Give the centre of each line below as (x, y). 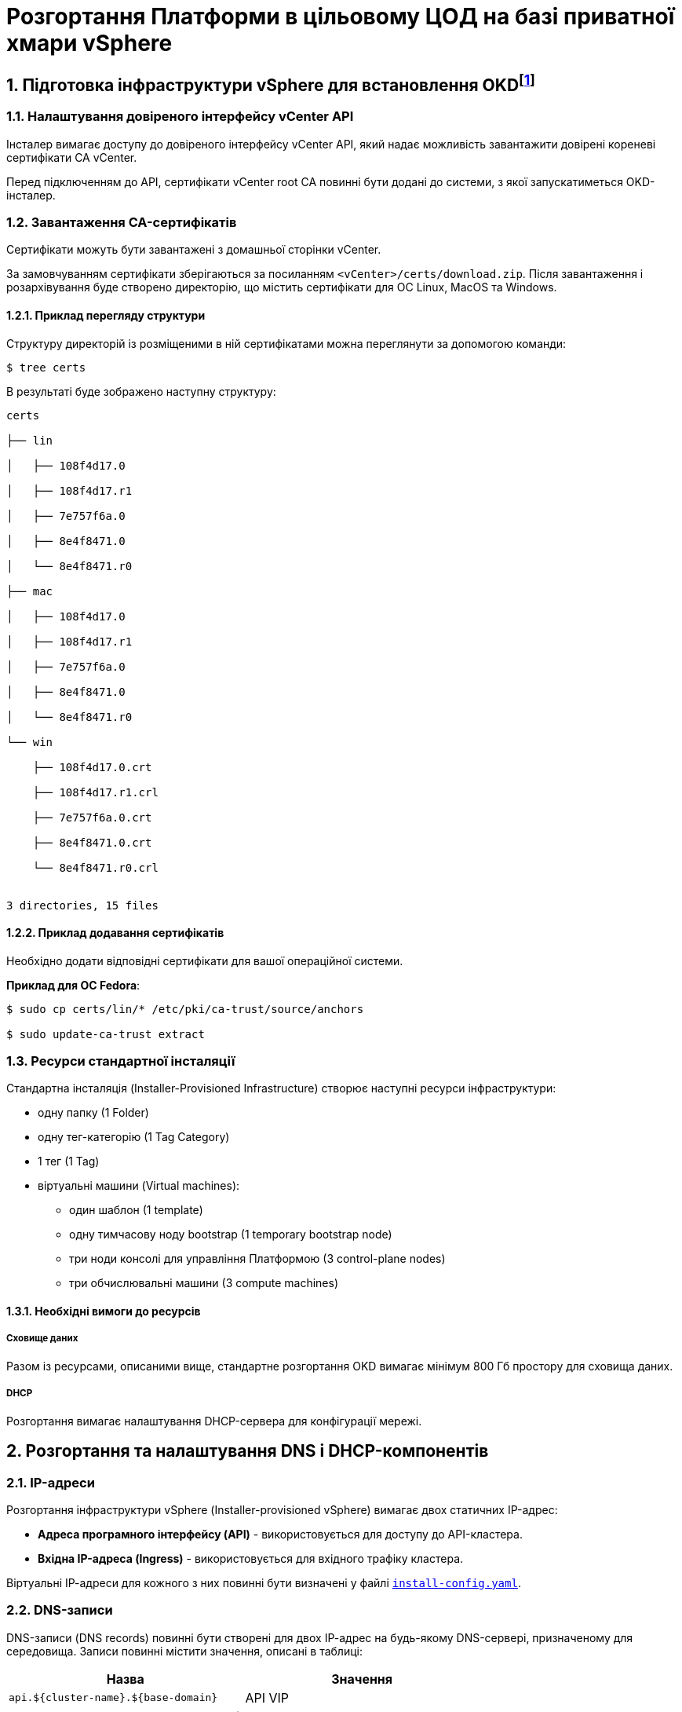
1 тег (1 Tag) (69, 1161)
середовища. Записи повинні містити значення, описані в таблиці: (184, 1651)
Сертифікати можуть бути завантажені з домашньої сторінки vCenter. (194, 250)
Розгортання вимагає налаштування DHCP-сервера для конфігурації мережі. (214, 1421)
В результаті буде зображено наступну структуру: (141, 391)
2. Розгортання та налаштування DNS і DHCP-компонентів (248, 1451)
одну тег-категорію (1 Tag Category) (134, 1137)
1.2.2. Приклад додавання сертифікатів (115, 933)
